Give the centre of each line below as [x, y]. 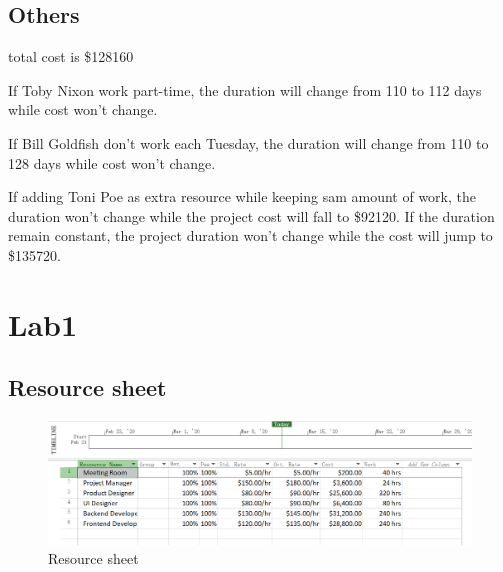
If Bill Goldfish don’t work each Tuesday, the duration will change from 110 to [248, 142]
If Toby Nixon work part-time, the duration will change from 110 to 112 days [245, 89]
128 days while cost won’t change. [112, 162]
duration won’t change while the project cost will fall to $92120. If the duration [251, 215]
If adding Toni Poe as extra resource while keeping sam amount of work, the [242, 196]
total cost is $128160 [71, 56]
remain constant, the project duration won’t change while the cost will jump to [250, 235]
